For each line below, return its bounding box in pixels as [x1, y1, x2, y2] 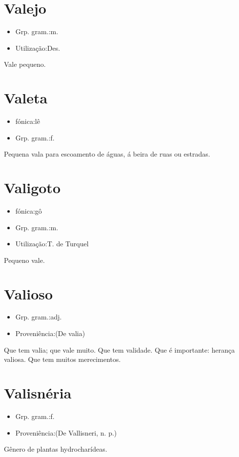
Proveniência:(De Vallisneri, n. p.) [15, 427, 117, 437]
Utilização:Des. [15, 42, 60, 53]
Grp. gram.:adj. [15, 312, 62, 322]
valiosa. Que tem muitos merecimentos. [4, 354, 121, 364]
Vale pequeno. [4, 59, 46, 69]
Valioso [4, 283, 53, 303]
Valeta [4, 88, 48, 108]
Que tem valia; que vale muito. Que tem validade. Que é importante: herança [4, 344, 235, 355]
